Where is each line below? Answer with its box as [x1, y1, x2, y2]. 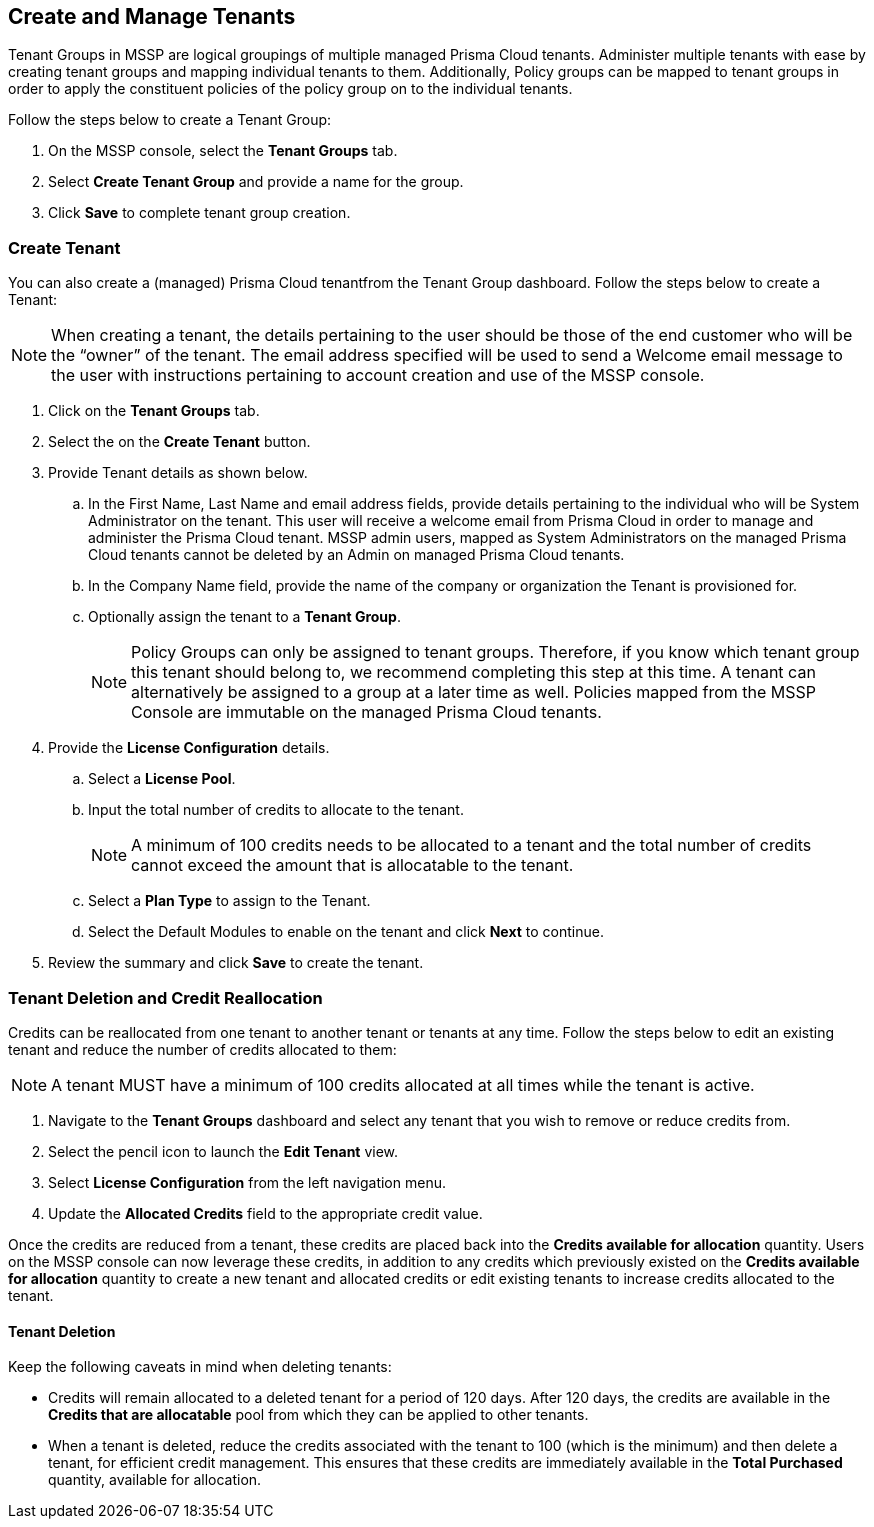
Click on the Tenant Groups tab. [48, 402, 260, 420]
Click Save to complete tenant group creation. [48, 204, 351, 222]
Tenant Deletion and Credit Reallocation [8, 987, 323, 1008]
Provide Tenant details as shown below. [48, 464, 308, 482]
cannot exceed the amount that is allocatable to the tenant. [131, 855, 574, 876]
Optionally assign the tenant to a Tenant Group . [88, 608, 401, 626]
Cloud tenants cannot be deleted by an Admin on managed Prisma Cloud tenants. [88, 546, 625, 564]
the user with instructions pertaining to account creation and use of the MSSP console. [51, 365, 705, 386]
